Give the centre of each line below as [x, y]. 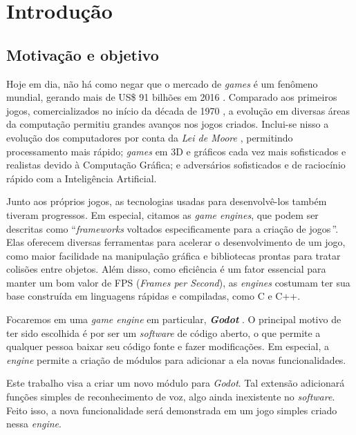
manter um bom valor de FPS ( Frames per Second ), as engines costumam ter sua [178, 282]
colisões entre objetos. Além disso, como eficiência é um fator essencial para [166, 269]
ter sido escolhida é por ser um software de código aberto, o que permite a [163, 332]
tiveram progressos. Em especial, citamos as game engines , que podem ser [162, 214]
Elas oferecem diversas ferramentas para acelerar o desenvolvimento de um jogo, [176, 242]
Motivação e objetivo [83, 54]
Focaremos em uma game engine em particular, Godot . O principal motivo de [174, 319]
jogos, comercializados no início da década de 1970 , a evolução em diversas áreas [178, 110]
